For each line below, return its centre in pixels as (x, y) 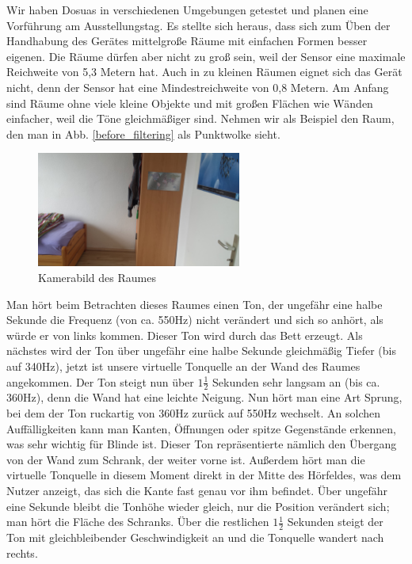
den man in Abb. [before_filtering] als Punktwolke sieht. (143, 133)
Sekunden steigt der (335, 522)
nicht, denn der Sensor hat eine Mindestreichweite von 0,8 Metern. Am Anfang (198, 87)
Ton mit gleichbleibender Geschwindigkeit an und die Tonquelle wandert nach (195, 537)
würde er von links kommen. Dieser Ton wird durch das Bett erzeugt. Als (185, 335)
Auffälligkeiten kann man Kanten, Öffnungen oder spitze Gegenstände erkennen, (201, 428)
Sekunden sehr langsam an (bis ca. (296, 381)
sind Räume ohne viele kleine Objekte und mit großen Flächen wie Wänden (190, 103)
